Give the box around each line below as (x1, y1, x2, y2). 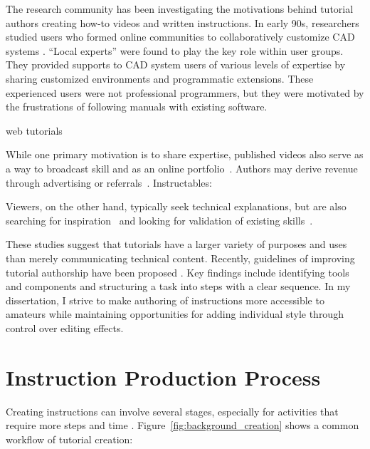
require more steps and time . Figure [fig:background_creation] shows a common (6, 418, 359, 433)
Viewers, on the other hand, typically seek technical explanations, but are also (6, 199, 347, 214)
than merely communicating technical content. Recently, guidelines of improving (6, 250, 355, 265)
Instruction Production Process (6, 362, 321, 391)
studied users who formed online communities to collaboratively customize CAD (6, 29, 355, 44)
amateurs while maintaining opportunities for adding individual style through (6, 306, 344, 321)
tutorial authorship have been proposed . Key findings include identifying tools (6, 264, 349, 279)
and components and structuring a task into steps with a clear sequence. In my (6, 279, 351, 294)
